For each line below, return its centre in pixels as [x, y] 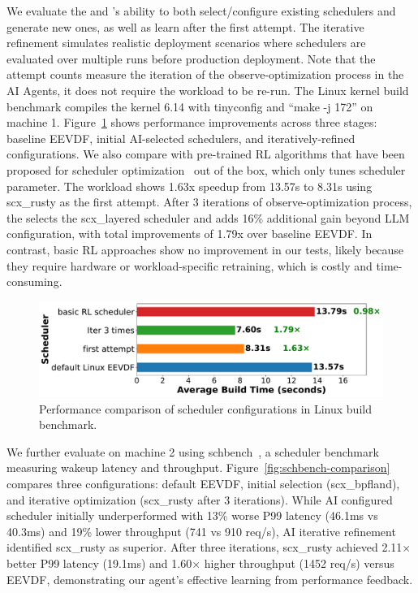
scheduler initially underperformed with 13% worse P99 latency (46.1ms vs [192, 515]
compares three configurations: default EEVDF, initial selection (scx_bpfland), [203, 484]
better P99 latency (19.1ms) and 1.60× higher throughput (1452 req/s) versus [200, 563]
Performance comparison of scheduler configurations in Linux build [205, 408]
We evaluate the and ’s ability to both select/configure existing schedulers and [201, 11]
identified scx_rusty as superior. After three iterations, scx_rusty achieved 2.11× [209, 547]
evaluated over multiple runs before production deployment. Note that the [191, 58]
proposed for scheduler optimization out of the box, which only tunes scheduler [206, 169]
